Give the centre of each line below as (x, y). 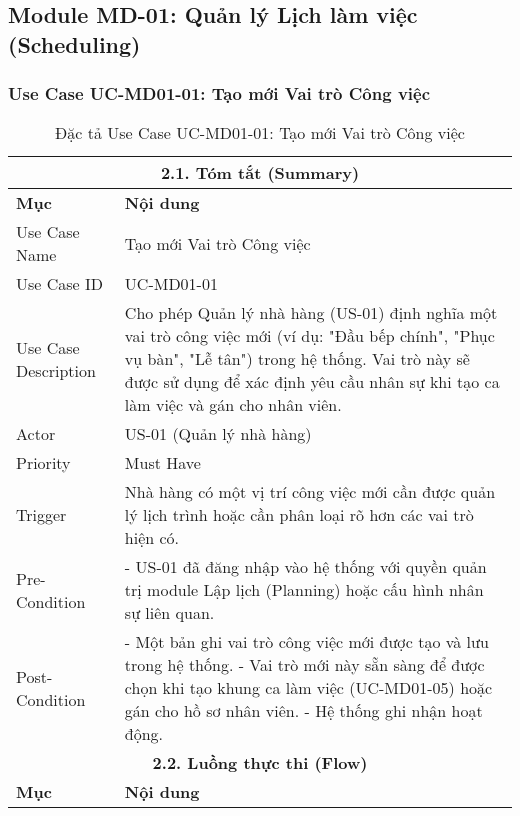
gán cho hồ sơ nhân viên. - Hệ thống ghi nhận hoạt (303, 711)
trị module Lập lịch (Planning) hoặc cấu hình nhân (304, 590)
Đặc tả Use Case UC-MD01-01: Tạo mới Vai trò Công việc (260, 133)
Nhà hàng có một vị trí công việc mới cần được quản (310, 492)
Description (56, 370)
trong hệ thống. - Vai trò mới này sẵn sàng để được (304, 665)
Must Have (162, 463)
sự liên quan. (169, 613)
